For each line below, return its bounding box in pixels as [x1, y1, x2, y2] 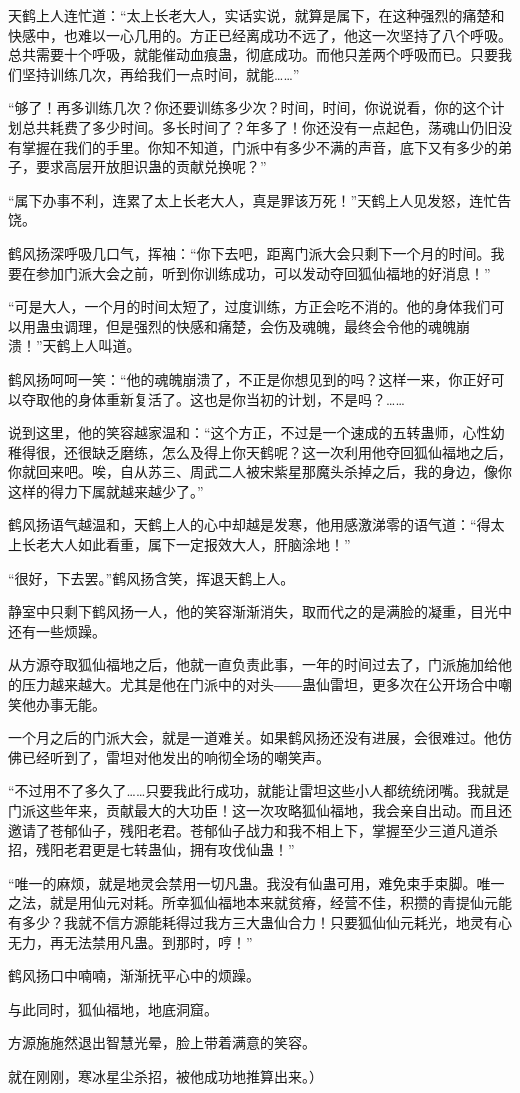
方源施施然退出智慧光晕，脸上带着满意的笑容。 [8, 1032, 316, 1053]
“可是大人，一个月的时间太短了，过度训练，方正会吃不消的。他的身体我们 [8, 296, 491, 317]
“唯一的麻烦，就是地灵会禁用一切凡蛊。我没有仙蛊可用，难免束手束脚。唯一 [8, 872, 505, 893]
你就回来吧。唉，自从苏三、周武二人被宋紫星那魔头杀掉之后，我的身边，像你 [8, 461, 512, 482]
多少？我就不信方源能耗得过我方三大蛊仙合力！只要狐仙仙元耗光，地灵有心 [21, 911, 512, 932]
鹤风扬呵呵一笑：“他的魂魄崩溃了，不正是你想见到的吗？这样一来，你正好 [8, 368, 491, 389]
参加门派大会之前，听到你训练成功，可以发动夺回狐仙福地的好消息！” [35, 262, 491, 283]
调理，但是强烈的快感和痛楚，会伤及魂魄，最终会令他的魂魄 [63, 315, 456, 336]
